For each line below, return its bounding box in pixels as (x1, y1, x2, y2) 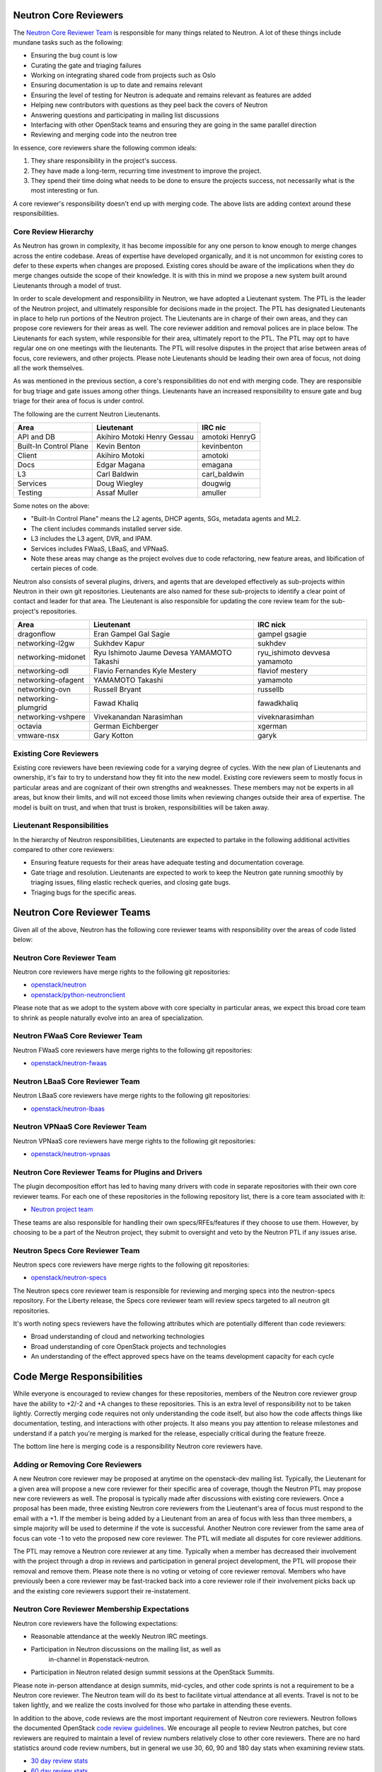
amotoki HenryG (202, 432, 256, 442)
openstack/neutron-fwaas (30, 1059, 108, 1067)
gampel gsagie (257, 629, 307, 639)
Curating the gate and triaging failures (30, 61, 141, 69)
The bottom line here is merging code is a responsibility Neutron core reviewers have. (13, 1442, 263, 1451)
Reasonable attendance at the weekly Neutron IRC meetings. (30, 1632, 208, 1641)
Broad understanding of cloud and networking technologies (30, 1333, 205, 1341)
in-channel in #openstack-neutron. (48, 1655, 150, 1664)
